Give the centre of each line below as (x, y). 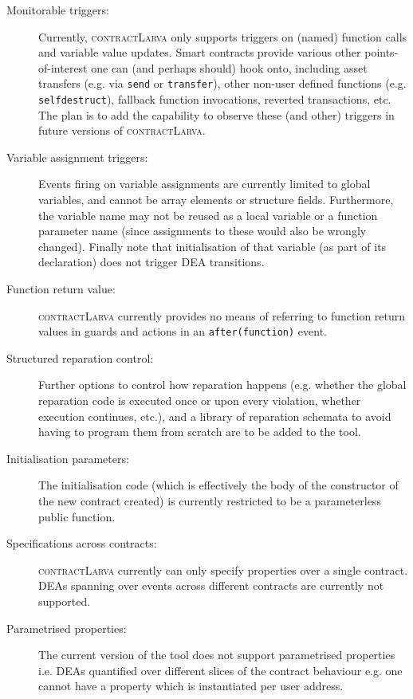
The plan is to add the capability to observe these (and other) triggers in (216, 114)
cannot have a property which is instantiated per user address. (191, 686)
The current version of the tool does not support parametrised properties (217, 655)
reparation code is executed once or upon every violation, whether (200, 401)
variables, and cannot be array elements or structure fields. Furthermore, (216, 200)
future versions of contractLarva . (122, 130)
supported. (65, 601)
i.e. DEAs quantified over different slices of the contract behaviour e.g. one (220, 670)
